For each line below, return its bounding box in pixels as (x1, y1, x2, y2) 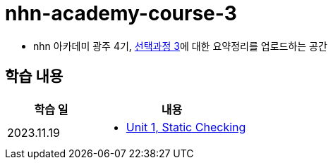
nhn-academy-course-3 (5, 1, 237, 25)
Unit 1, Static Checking (126, 119, 246, 134)
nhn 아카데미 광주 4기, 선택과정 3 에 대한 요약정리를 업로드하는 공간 (33, 39, 327, 52)
